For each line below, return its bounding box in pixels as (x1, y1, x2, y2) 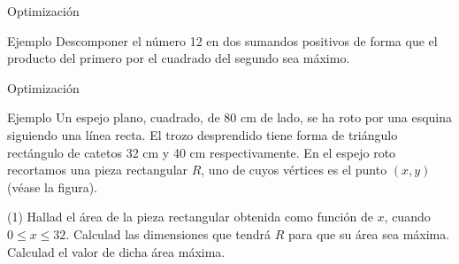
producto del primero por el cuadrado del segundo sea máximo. (7, 49, 350, 67)
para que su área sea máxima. (287, 224, 450, 243)
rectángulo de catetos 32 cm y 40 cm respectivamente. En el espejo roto (7, 143, 396, 161)
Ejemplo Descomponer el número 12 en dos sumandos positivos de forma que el (7, 31, 438, 50)
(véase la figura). (7, 177, 98, 196)
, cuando (384, 207, 431, 226)
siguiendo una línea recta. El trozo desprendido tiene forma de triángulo (7, 125, 398, 144)
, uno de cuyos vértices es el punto (201, 160, 387, 179)
